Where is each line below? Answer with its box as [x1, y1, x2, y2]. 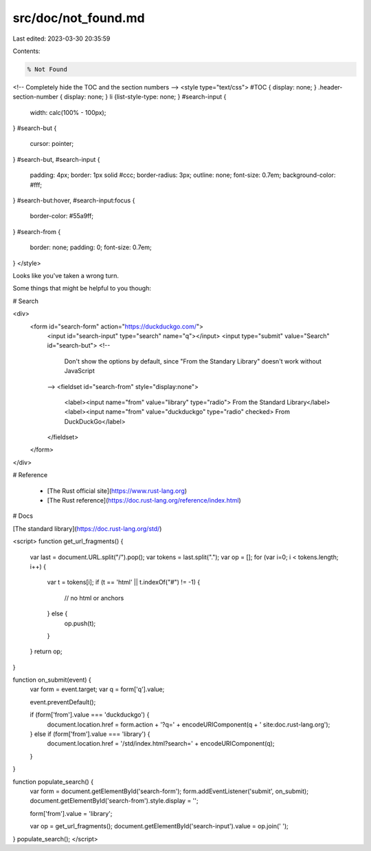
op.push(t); [64, 619, 96, 627]
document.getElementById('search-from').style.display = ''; [30, 797, 199, 805]
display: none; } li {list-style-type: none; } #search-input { [64, 93, 227, 101]
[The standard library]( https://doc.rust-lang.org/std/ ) [12, 524, 162, 533]
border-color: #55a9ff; [30, 212, 94, 220]
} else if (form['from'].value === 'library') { [30, 730, 150, 738]
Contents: [12, 47, 41, 55]
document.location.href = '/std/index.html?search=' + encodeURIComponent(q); [47, 739, 275, 748]
